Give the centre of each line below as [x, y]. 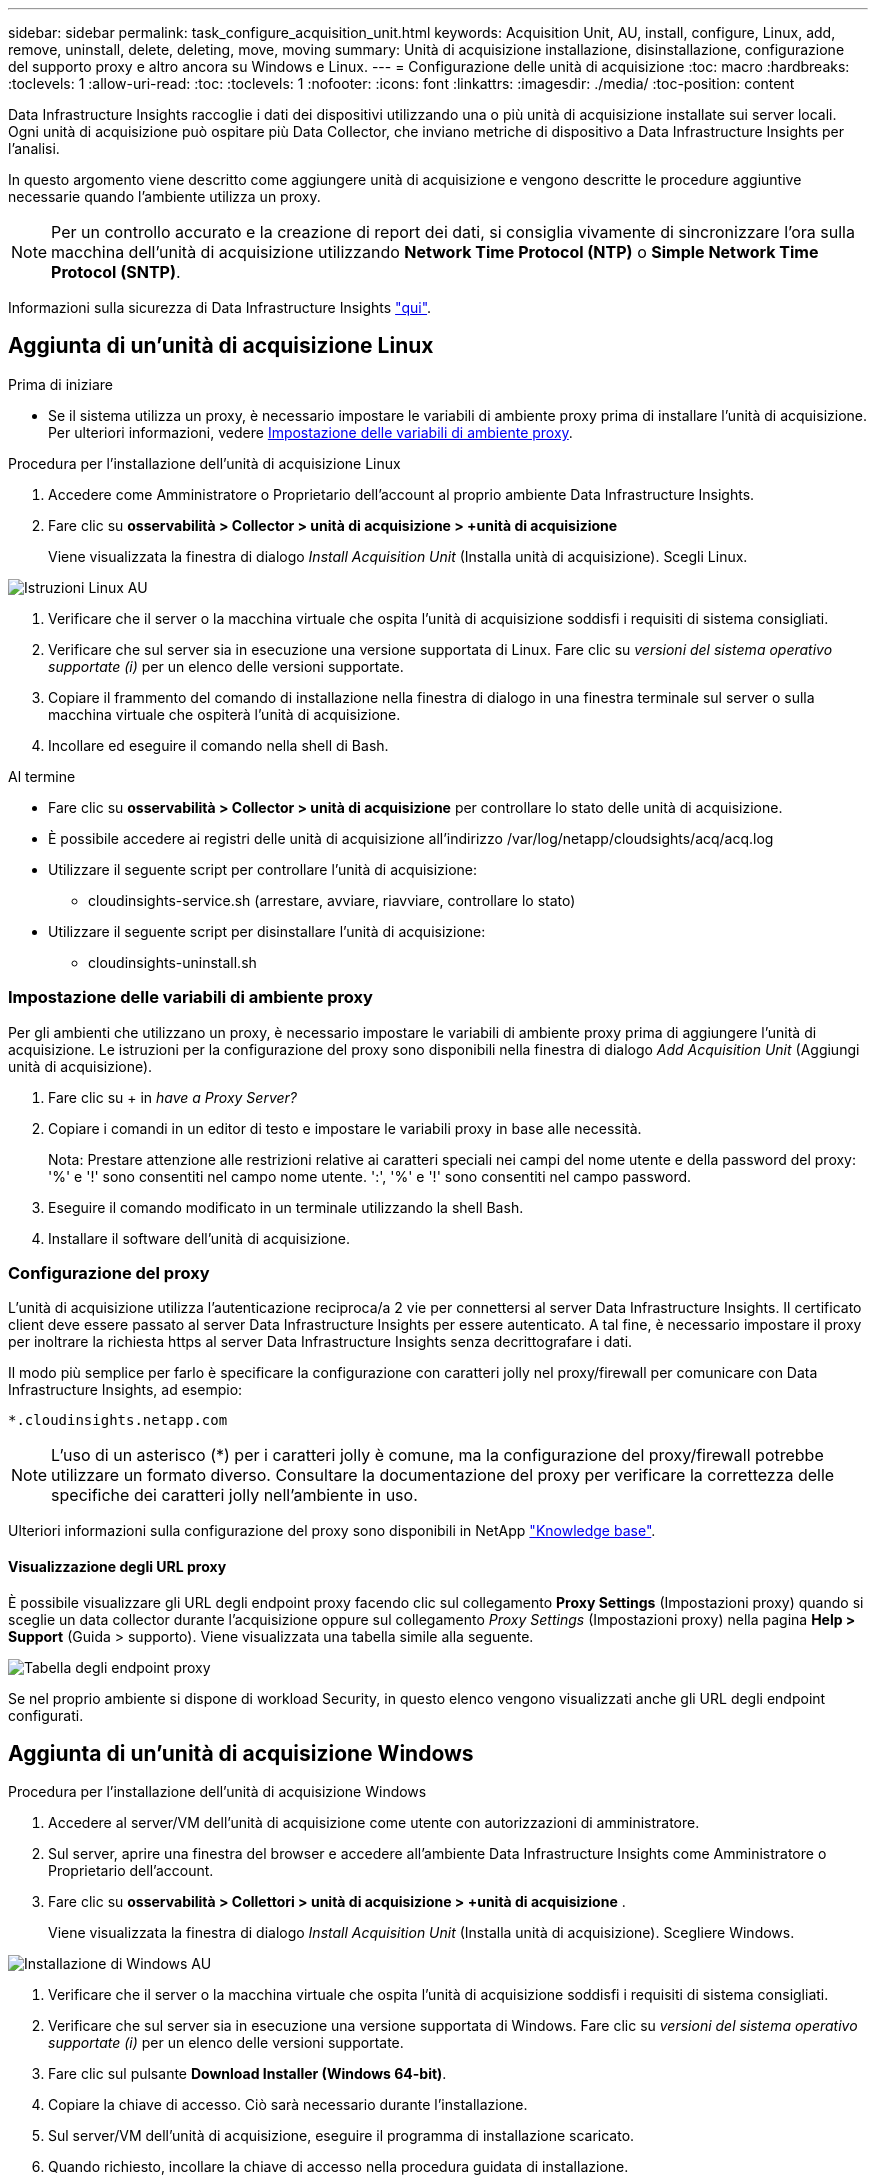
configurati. [46, 1715]
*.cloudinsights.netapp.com [118, 1420]
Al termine [42, 776]
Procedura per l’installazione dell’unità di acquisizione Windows [217, 1792]
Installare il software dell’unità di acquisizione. [199, 1238]
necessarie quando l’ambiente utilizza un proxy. [164, 196]
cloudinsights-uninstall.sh [172, 962]
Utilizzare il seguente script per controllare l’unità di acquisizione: [263, 869]
